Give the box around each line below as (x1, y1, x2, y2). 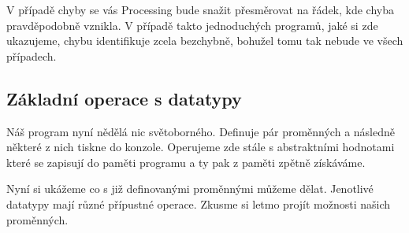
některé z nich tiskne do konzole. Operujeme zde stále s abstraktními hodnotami (6, 139, 395, 155)
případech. (6, 47, 57, 64)
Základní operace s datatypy (6, 86, 242, 110)
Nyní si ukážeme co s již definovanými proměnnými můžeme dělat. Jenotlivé (6, 180, 374, 197)
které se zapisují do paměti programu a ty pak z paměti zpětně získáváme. (6, 153, 366, 170)
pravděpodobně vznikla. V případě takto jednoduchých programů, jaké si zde (6, 17, 378, 33)
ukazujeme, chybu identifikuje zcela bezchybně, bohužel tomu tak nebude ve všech (6, 32, 403, 49)
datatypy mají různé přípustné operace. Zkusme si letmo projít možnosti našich (6, 195, 391, 212)
